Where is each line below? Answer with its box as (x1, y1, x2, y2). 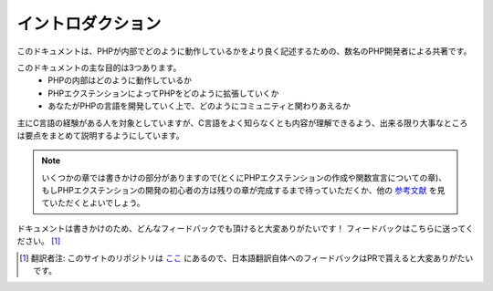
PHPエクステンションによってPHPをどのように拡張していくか (47, 88, 279, 99)
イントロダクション (16, 14, 162, 34)
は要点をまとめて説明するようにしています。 (16, 130, 184, 140)
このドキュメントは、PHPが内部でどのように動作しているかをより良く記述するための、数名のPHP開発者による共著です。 (16, 46, 472, 57)
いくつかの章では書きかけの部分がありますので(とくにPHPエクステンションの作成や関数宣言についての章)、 (41, 171, 447, 182)
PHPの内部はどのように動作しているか (47, 75, 192, 86)
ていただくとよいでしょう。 (41, 197, 145, 209)
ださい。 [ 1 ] (16, 235, 61, 246)
